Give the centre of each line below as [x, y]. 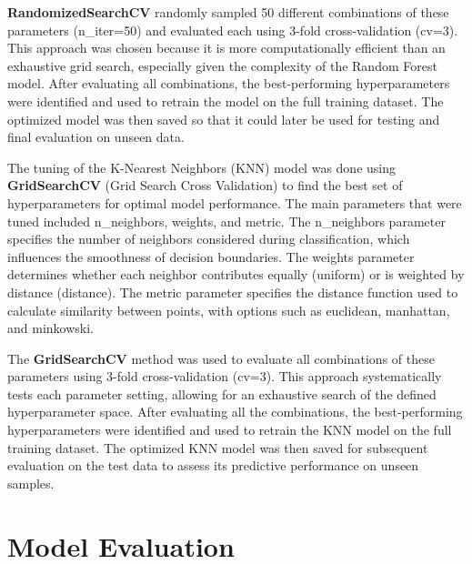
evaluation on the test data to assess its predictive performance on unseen [213, 465]
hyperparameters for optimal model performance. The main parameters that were [235, 202]
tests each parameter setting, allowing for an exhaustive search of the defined [222, 393]
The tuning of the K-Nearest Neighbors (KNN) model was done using [201, 167]
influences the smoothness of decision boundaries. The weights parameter [211, 256]
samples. [31, 483]
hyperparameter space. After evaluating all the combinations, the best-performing [235, 412]
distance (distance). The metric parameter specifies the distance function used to [233, 292]
